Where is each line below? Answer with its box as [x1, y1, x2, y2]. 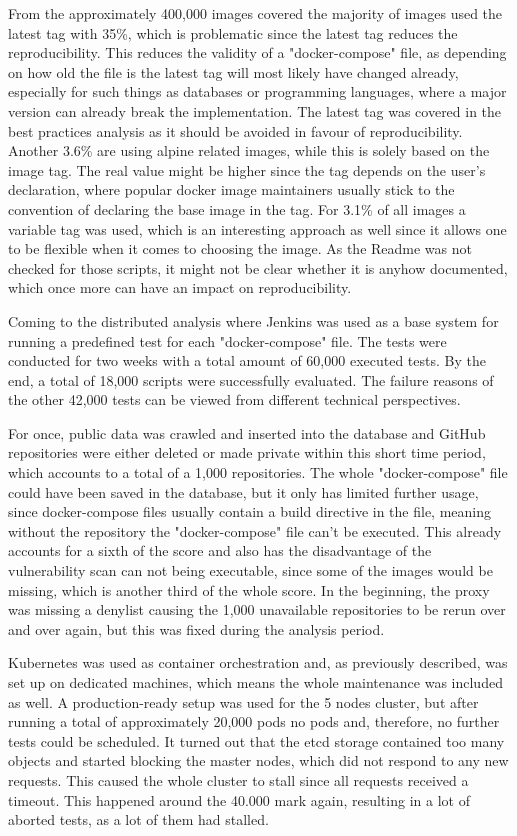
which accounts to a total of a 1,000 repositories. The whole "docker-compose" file [8, 462, 508, 483]
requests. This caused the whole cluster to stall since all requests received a [8, 769, 469, 790]
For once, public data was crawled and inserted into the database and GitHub [8, 422, 486, 443]
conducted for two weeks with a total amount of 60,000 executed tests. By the [8, 350, 486, 371]
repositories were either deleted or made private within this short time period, [8, 442, 486, 463]
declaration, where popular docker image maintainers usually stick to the [8, 179, 455, 200]
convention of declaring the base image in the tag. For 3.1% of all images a [8, 198, 466, 219]
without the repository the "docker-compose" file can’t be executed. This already [8, 520, 502, 541]
